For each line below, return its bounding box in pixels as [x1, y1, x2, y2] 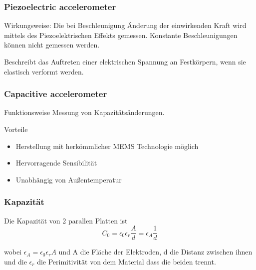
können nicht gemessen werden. [4, 39, 100, 50]
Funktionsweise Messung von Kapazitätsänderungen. [4, 107, 165, 117]
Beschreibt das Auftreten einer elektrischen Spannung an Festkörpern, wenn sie [4, 56, 246, 66]
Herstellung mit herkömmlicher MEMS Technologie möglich [15, 140, 199, 151]
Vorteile [4, 124, 28, 134]
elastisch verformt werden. [4, 66, 84, 76]
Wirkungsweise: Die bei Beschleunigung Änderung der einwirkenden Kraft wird [4, 20, 247, 30]
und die [4, 256, 27, 266]
